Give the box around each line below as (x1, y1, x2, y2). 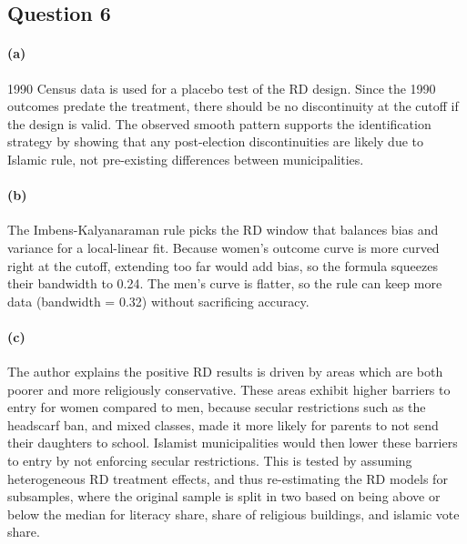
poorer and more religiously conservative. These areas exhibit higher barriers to (7, 379, 451, 398)
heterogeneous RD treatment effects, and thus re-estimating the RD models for (7, 468, 448, 488)
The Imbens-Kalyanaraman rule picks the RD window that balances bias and (7, 220, 439, 239)
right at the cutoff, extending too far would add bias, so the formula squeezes (7, 256, 438, 275)
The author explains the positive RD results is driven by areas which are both (7, 362, 443, 381)
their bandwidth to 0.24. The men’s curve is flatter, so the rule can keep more (7, 274, 442, 293)
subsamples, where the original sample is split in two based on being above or (7, 487, 441, 506)
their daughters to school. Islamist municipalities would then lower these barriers (7, 433, 458, 452)
